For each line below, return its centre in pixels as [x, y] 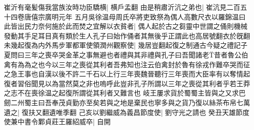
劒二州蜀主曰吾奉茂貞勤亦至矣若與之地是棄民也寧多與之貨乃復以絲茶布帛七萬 [127, 102]
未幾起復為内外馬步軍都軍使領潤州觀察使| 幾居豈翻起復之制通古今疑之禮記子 [126, 45]
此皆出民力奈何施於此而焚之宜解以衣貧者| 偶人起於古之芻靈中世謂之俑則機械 [126, 26]
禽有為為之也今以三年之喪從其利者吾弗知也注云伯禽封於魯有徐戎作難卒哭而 [124, 64]
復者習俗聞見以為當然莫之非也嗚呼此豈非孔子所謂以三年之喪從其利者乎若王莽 [127, 83]
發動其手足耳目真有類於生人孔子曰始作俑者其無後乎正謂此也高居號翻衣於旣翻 [127, 35]
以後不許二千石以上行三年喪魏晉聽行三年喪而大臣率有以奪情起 [151, 74]
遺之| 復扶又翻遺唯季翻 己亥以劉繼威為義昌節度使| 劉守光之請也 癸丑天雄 [120, 112]
